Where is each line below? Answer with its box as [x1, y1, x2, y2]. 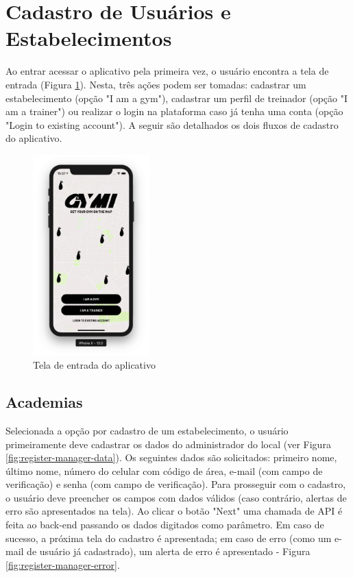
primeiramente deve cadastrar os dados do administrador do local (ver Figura [5, 437, 331, 451]
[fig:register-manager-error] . [5, 557, 120, 572]
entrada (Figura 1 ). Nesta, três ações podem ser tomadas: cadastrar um [5, 77, 306, 91]
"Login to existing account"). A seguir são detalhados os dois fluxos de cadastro [5, 117, 339, 132]
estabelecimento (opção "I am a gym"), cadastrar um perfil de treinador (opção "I [5, 90, 348, 105]
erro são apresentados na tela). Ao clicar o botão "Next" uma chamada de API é [5, 504, 343, 518]
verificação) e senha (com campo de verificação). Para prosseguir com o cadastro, [5, 477, 346, 491]
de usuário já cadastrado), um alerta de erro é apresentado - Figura [27, 544, 311, 558]
